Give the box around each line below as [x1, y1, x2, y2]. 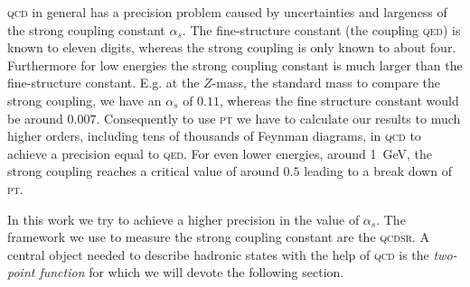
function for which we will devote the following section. [39, 263, 344, 282]
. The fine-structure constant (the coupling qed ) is [182, 20, 461, 39]
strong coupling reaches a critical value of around [7, 162, 279, 181]
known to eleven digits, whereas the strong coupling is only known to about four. [7, 38, 456, 57]
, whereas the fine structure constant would [220, 90, 459, 109]
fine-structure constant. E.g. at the [7, 73, 200, 92]
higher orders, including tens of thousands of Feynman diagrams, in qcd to [7, 126, 421, 145]
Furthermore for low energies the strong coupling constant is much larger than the [7, 55, 463, 74]
